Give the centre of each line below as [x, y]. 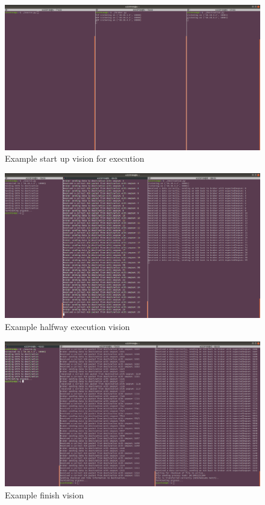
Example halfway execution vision [67, 326]
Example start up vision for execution [75, 158]
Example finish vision [45, 494]
